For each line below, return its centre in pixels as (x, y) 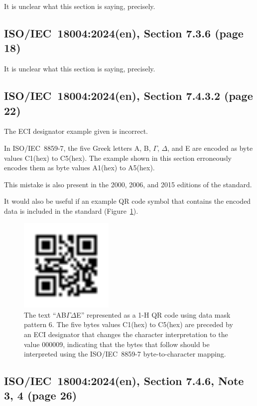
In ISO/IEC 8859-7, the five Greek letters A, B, (77, 148)
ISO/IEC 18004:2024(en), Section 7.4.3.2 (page (128, 96)
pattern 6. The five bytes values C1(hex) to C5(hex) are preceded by (128, 324)
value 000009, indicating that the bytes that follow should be (117, 344)
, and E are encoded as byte (210, 148)
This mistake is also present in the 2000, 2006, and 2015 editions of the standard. (128, 184)
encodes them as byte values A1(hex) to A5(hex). (79, 168)
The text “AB (45, 314)
